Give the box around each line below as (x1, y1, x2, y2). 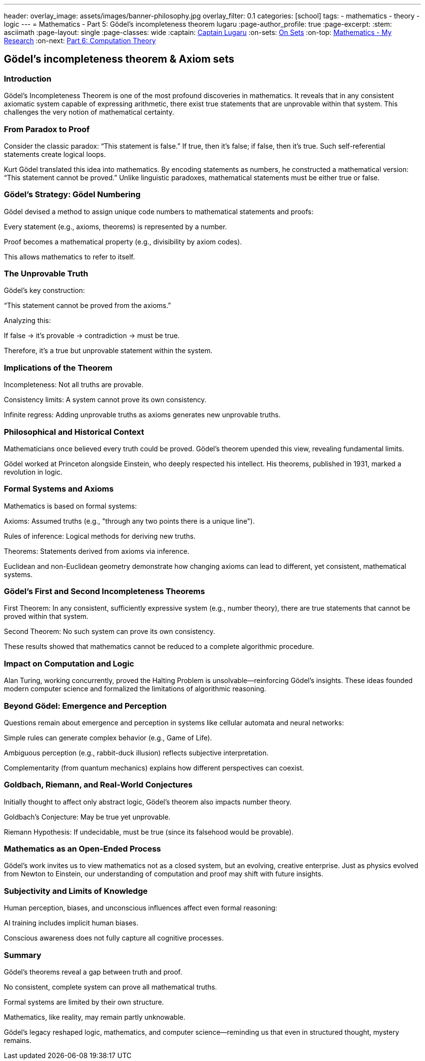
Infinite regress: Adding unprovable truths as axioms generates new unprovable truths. (4, 411, 281, 419)
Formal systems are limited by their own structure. (4, 997, 164, 1006)
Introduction (4, 73, 51, 84)
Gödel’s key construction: (4, 286, 85, 295)
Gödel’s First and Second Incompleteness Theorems (4, 586, 205, 597)
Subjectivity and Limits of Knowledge (4, 886, 148, 896)
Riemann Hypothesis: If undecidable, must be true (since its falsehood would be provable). (4, 827, 294, 836)
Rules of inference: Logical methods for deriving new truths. (4, 531, 196, 540)
